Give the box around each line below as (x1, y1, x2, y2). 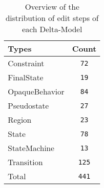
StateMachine (8, 142, 55, 153)
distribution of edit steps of (5, 12, 99, 23)
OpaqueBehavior (8, 86, 64, 97)
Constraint (8, 57, 44, 69)
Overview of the (25, 1, 80, 12)
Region (8, 114, 32, 125)
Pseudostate (8, 100, 49, 111)
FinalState (8, 72, 43, 83)
